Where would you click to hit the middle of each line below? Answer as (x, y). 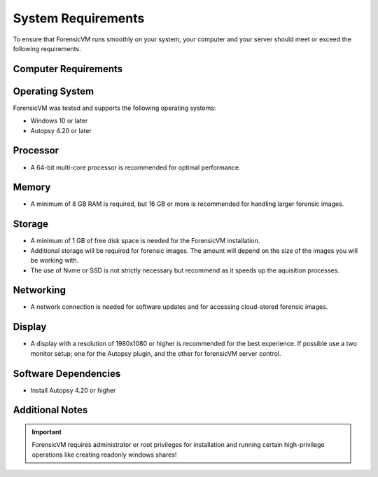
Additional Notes (50, 410)
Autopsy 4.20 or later (61, 130)
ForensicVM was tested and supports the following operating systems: (114, 108)
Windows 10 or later (59, 121)
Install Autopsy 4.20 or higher (73, 390)
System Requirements (79, 18)
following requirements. (47, 48)
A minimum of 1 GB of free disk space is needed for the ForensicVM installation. (145, 241)
